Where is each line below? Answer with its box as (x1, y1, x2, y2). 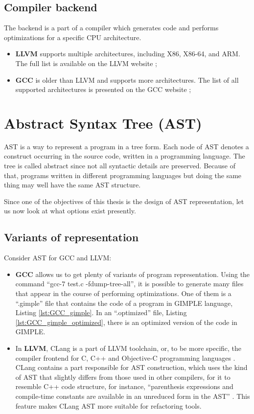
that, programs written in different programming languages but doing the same (4, 170, 242, 180)
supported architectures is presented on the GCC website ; (15, 84, 191, 94)
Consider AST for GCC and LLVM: (4, 253, 112, 263)
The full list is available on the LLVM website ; (15, 58, 157, 68)
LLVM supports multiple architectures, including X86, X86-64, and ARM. (15, 48, 240, 59)
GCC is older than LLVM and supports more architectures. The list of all (15, 74, 239, 85)
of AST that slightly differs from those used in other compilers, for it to (15, 371, 231, 382)
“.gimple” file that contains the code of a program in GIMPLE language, (15, 298, 233, 308)
